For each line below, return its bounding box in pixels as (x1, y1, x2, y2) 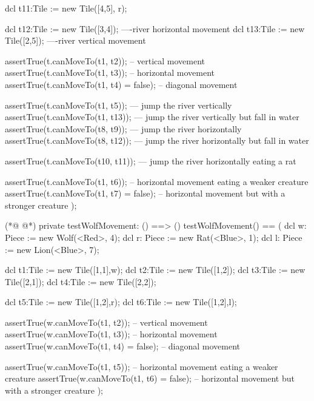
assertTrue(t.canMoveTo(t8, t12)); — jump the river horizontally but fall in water (5, 134, 309, 147)
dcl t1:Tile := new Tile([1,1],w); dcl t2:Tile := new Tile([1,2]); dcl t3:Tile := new (5, 263, 306, 276)
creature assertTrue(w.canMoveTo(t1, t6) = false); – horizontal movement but (5, 372, 295, 385)
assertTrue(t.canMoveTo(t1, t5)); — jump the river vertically (5, 98, 232, 111)
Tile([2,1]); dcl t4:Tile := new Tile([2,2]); (5, 275, 156, 288)
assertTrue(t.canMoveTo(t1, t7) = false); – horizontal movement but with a (5, 187, 286, 200)
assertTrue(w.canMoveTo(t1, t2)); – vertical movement (5, 315, 208, 328)
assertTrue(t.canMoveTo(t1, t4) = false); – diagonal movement (5, 78, 238, 90)
